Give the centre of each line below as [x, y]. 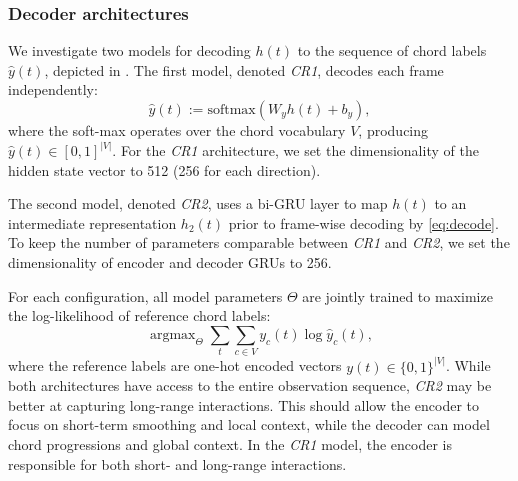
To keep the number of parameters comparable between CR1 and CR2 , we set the [259, 242]
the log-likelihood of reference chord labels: [139, 315]
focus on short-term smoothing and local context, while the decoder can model [249, 424]
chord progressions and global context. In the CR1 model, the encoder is [230, 443]
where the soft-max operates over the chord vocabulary [177, 130]
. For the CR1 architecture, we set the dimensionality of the [295, 150]
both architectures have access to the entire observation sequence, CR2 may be [250, 385]
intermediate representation [92, 222]
